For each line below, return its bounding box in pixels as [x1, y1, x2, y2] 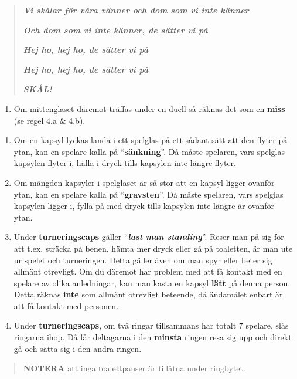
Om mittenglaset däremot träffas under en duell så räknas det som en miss [13, 102, 285, 114]
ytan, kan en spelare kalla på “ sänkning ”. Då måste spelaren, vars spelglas [13, 145, 285, 157]
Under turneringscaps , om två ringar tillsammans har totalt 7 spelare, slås [13, 319, 289, 331]
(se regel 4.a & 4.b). [13, 114, 86, 126]
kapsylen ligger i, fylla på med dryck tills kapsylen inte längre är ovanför [13, 199, 274, 212]
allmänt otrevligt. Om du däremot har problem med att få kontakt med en [13, 265, 282, 278]
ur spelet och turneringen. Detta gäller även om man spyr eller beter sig [13, 253, 272, 266]
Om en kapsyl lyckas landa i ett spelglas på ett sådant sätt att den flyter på [13, 134, 288, 146]
